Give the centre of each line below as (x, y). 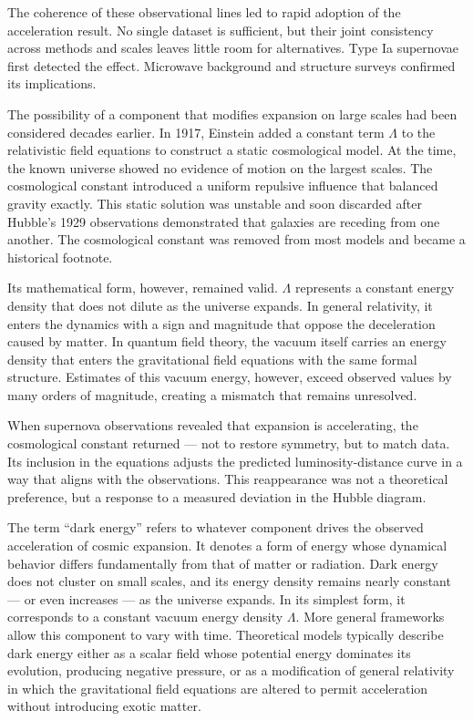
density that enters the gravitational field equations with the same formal (212, 359)
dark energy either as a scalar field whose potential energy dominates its (209, 652)
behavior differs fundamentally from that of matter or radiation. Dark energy (223, 563)
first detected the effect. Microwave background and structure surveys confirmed (231, 65)
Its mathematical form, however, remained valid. (143, 288)
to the (418, 132)
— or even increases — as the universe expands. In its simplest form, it (206, 598)
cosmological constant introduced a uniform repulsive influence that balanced (223, 185)
